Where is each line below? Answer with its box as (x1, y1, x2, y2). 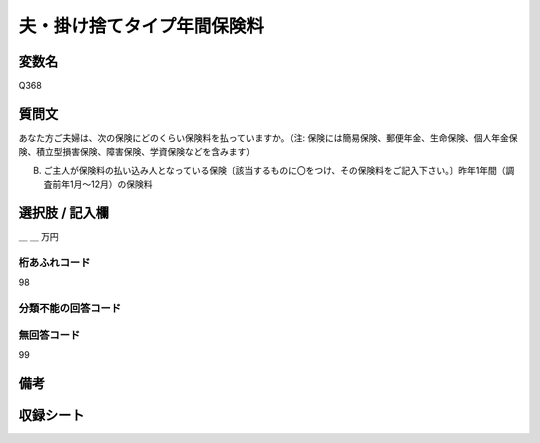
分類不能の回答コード (18, 301, 122, 315)
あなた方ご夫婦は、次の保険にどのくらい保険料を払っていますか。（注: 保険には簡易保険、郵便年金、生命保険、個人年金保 (18, 131, 518, 144)
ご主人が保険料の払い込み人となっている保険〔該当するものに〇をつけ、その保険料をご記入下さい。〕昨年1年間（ (43, 164, 506, 176)
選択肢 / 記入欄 (18, 204, 110, 221)
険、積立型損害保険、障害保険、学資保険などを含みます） (18, 146, 255, 158)
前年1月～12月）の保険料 (51, 178, 153, 190)
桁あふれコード (18, 255, 91, 269)
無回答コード (18, 328, 81, 342)
